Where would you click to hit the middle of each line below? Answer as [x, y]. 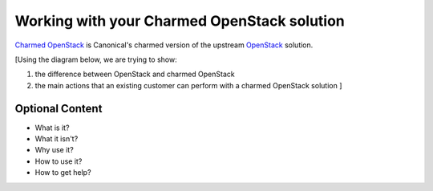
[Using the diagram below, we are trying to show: [96, 59]
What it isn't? [57, 139]
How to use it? [59, 161]
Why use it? [54, 150]
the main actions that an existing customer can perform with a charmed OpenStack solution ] [188, 85]
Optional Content [59, 108]
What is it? [52, 128]
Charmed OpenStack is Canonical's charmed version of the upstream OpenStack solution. [164, 45]
